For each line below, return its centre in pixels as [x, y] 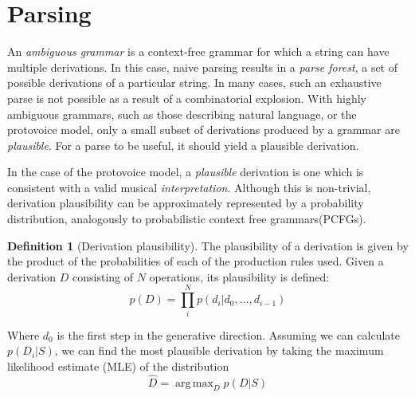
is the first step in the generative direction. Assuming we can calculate [228, 334]
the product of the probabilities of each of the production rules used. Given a [196, 261]
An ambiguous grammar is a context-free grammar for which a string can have [198, 51]
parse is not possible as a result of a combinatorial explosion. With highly [187, 98]
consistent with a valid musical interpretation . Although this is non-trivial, [189, 187]
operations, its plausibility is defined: [239, 276]
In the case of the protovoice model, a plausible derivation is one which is [186, 172]
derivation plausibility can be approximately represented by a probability [186, 203]
